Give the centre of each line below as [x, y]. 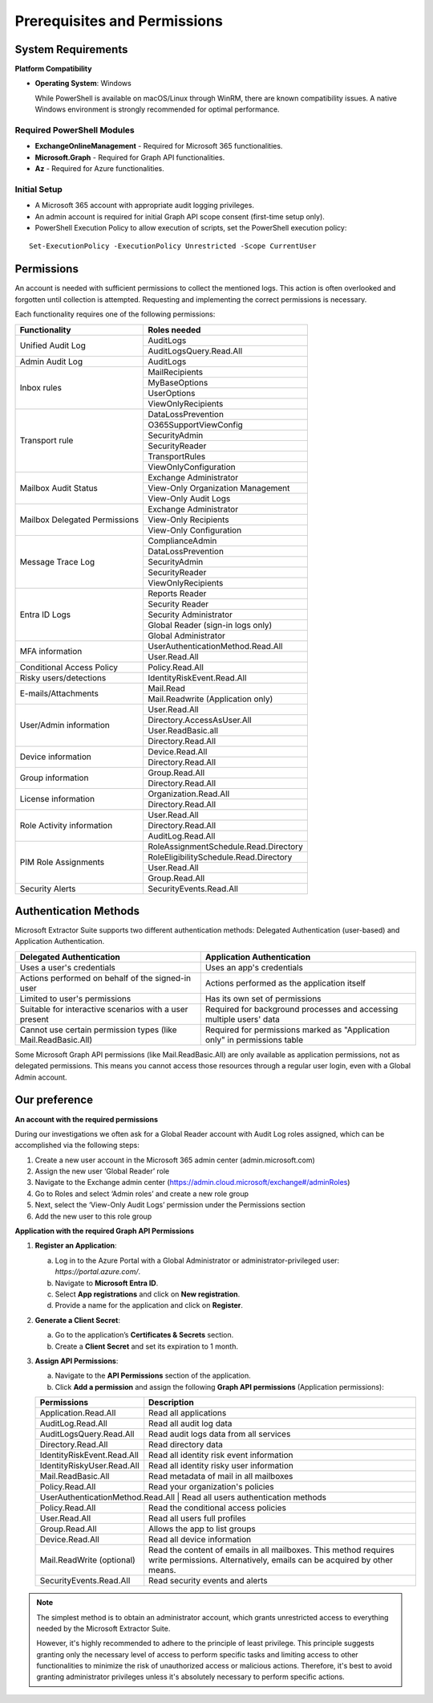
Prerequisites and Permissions [119, 21]
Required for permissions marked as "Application [297, 1030]
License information [57, 799]
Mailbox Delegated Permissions [79, 520]
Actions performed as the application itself [285, 982]
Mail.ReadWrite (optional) [87, 1560]
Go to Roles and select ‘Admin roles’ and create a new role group [142, 1194]
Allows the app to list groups [202, 1529]
